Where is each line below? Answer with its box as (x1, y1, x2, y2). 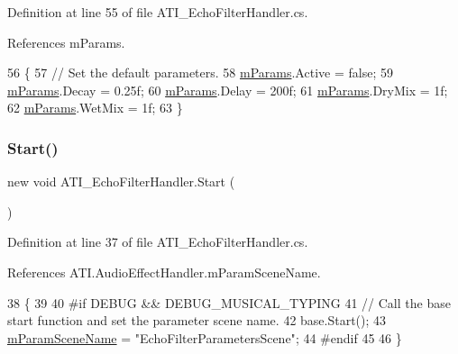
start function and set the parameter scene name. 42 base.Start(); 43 (7, 311, 387, 330)
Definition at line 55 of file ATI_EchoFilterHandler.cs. (7, 3, 308, 21)
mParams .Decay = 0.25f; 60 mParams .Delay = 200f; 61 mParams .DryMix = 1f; (7, 80, 448, 99)
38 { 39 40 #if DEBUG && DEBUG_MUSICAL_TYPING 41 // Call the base (7, 293, 451, 312)
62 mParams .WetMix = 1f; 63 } (7, 98, 183, 117)
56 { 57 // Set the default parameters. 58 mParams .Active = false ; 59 (7, 63, 393, 82)
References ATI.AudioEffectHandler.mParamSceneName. (7, 262, 321, 281)
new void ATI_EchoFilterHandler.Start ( (7, 172, 235, 191)
